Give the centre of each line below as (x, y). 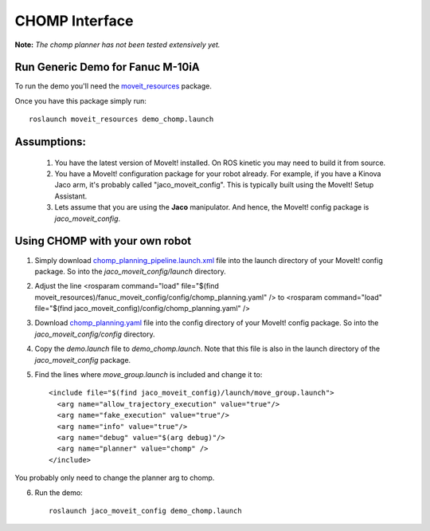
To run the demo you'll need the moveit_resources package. (113, 86)
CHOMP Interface (74, 21)
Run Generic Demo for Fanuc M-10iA (107, 67)
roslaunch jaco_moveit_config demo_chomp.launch (145, 511)
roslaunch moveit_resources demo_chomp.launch (121, 119)
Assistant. (71, 196)
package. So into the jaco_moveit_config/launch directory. (130, 271)
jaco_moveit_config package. (83, 360)
